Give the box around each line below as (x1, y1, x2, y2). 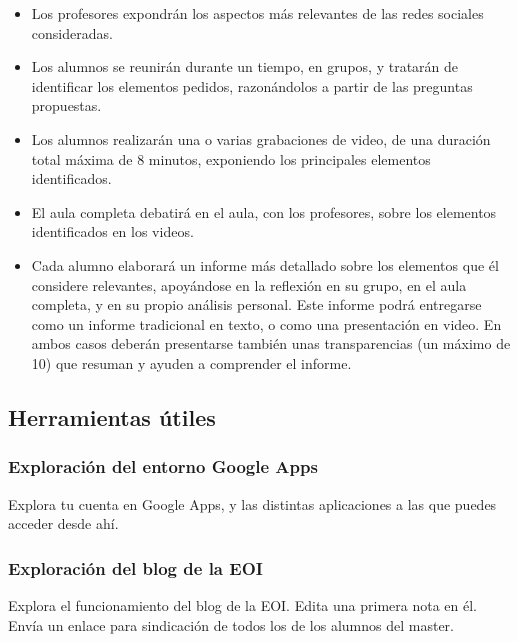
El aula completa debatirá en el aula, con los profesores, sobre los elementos (31, 201, 497, 222)
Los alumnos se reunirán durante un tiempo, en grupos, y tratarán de (31, 56, 459, 77)
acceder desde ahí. (8, 513, 119, 534)
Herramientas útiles (8, 401, 216, 432)
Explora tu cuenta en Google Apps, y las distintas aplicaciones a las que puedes (8, 493, 497, 514)
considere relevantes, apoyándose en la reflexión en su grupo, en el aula (31, 274, 467, 295)
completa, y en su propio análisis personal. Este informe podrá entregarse (31, 294, 482, 315)
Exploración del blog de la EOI (8, 555, 263, 580)
